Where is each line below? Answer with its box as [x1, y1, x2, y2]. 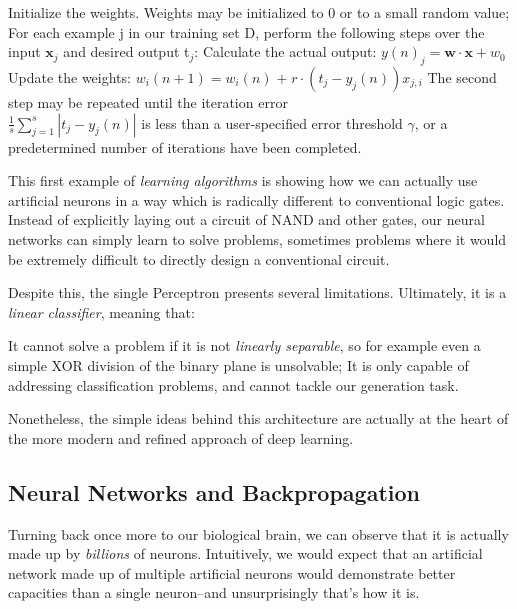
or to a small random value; [339, 2, 510, 22]
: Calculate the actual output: [194, 41, 377, 62]
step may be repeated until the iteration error [8, 91, 288, 112]
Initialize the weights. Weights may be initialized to [8, 2, 324, 22]
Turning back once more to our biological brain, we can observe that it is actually [8, 523, 509, 544]
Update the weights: [8, 66, 131, 87]
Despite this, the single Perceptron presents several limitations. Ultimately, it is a [8, 282, 507, 303]
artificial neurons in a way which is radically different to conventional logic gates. [8, 189, 505, 210]
